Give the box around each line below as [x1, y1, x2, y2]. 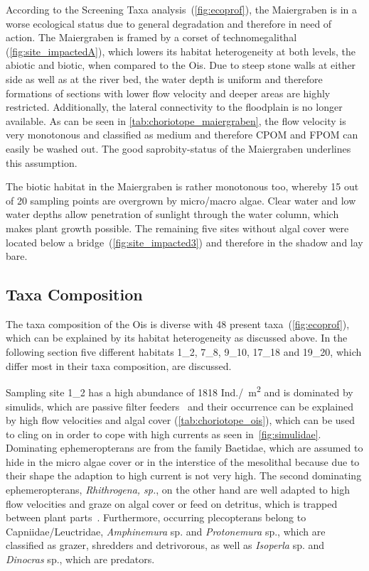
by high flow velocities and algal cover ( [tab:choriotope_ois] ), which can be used [6, 413, 355, 428]
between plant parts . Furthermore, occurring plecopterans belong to [6, 510, 306, 525]
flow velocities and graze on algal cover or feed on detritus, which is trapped [6, 496, 338, 511]
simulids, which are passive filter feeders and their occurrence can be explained [6, 398, 354, 413]
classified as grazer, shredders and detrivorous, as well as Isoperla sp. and [6, 538, 325, 553]
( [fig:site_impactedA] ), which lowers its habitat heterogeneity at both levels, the [6, 43, 355, 58]
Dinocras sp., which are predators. [6, 552, 155, 567]
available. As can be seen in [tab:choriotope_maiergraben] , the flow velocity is [6, 113, 346, 128]
